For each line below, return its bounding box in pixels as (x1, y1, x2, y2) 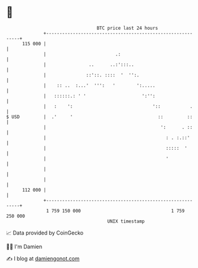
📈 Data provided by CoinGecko (6, 229, 84, 236)
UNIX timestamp (107, 218, 145, 224)
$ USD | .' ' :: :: (6, 113, 193, 120)
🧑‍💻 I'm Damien (6, 243, 43, 250)
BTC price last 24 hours (96, 25, 159, 31)
